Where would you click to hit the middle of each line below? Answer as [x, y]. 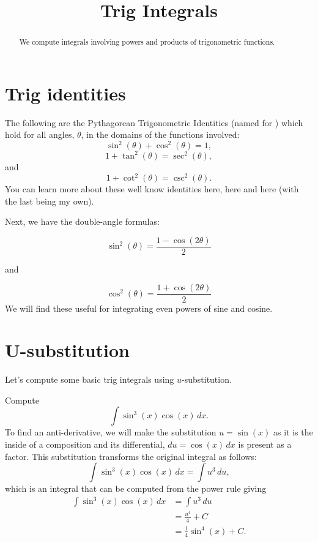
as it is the [293, 432]
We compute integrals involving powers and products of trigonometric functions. [147, 42]
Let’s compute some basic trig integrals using [90, 379]
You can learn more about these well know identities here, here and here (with [152, 189]
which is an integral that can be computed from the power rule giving [136, 488]
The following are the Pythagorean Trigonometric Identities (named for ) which [154, 122]
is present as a [265, 444]
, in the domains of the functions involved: [160, 134]
